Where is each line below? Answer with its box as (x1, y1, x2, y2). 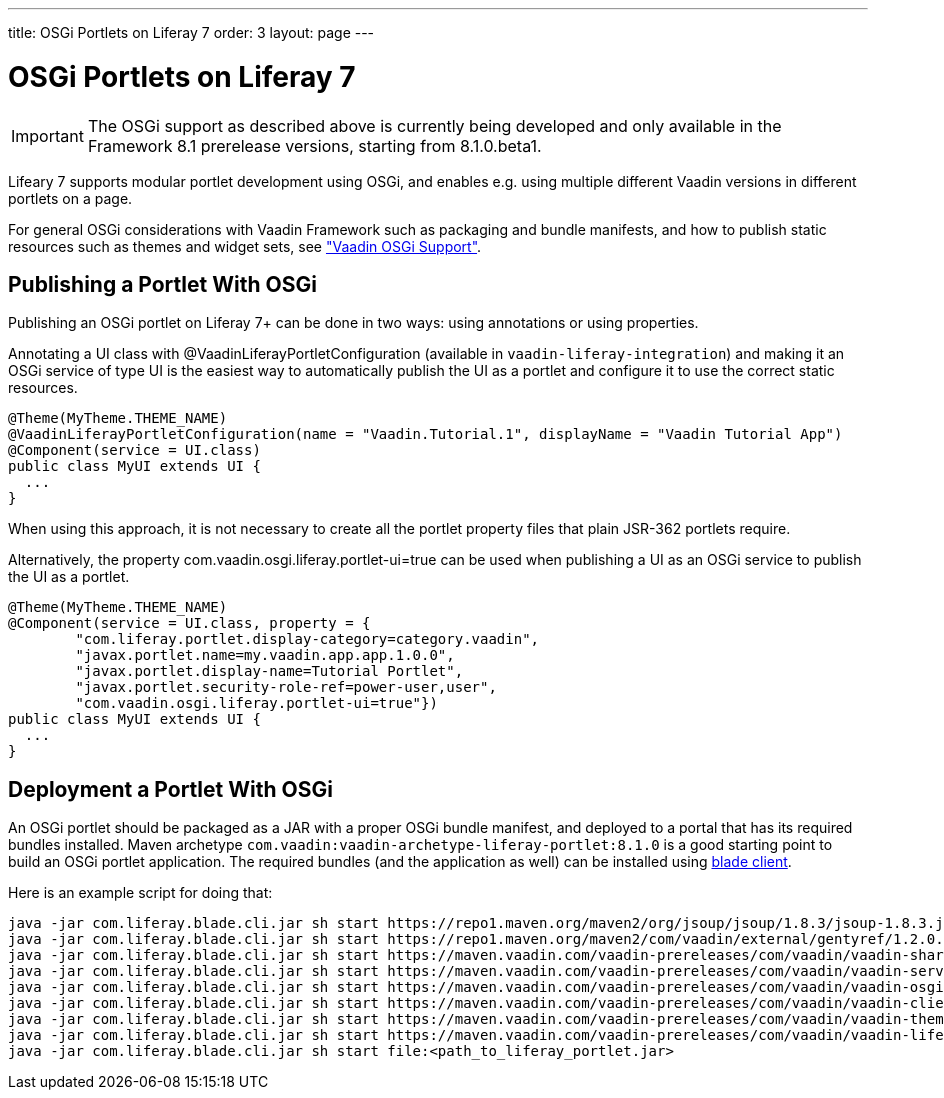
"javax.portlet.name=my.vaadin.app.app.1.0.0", (75, 647, 455, 664)
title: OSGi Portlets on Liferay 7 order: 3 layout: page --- (8, 24, 375, 41)
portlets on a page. (8, 189, 133, 207)
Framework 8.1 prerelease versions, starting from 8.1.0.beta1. (87, 135, 542, 156)
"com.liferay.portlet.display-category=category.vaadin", (75, 631, 540, 648)
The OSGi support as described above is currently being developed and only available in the (87, 115, 782, 136)
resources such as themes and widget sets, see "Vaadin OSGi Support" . (8, 237, 482, 255)
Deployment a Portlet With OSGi (8, 776, 333, 802)
